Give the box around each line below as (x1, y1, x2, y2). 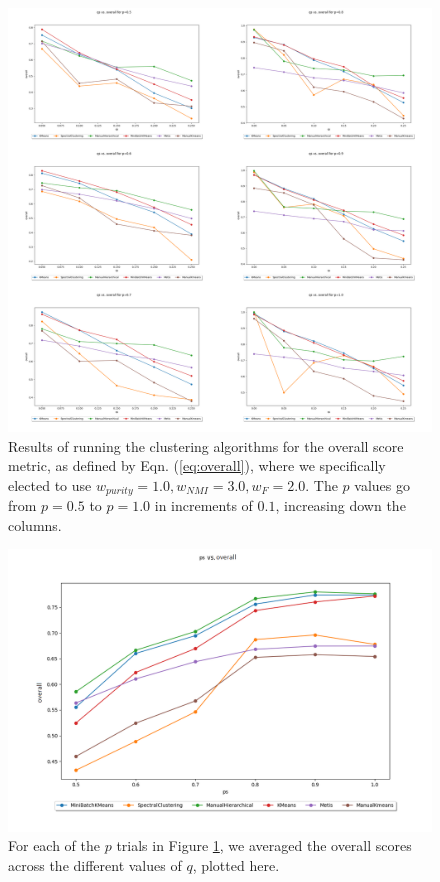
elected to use (8, 474, 92, 495)
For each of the (8, 835, 101, 856)
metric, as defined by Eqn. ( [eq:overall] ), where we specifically (8, 455, 386, 476)
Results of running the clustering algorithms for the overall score (8, 435, 404, 456)
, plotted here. (192, 855, 280, 875)
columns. (8, 514, 62, 535)
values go (354, 474, 410, 495)
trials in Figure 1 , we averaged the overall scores (116, 835, 412, 856)
